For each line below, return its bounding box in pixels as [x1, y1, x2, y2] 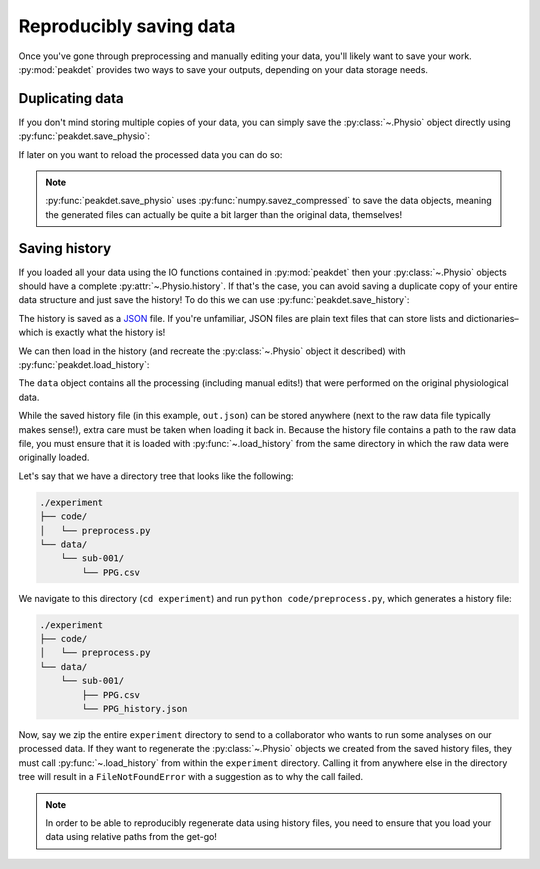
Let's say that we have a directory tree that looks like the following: [18, 470, 294, 482]
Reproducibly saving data [18, 15, 236, 37]
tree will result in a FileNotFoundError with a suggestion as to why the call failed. [18, 771, 364, 783]
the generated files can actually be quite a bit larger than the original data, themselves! [45, 208, 403, 220]
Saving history [18, 240, 112, 257]
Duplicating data [18, 90, 124, 107]
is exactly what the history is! [45, 326, 166, 339]
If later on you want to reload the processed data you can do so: [18, 148, 283, 160]
